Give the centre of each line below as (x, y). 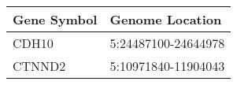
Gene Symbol (55, 19)
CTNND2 (39, 66)
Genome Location (166, 19)
